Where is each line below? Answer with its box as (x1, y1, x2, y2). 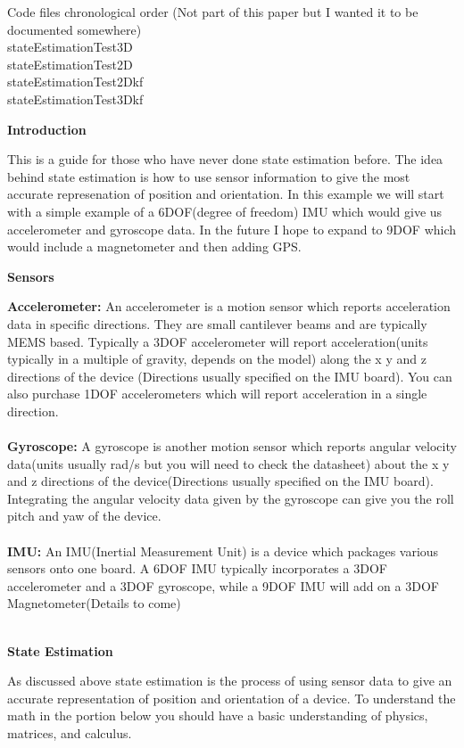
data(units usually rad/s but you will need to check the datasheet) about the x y (7, 454, 450, 473)
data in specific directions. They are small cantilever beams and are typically (7, 314, 427, 333)
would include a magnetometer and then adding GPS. (7, 237, 302, 256)
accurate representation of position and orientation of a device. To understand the (7, 688, 456, 707)
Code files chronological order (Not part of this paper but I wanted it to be (7, 3, 418, 21)
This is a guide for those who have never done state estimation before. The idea (7, 150, 443, 169)
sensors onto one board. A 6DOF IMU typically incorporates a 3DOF (7, 559, 387, 578)
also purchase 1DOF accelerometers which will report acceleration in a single (7, 384, 427, 403)
